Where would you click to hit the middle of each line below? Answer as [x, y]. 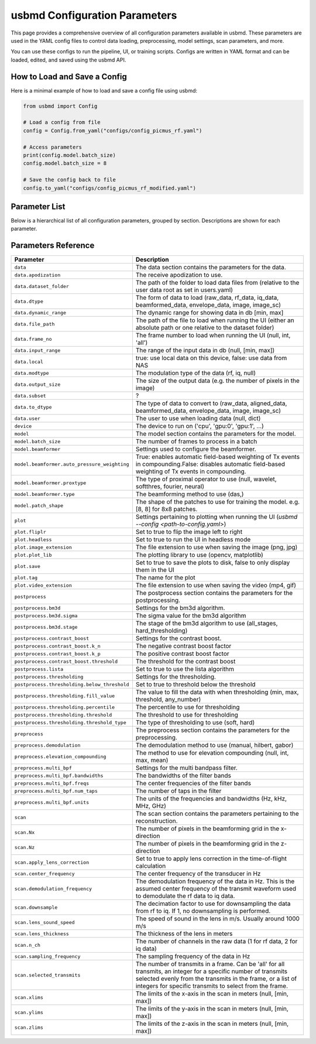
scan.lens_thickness [42, 934]
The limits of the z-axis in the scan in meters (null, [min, [212, 1024]
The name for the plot [165, 578]
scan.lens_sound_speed [45, 922]
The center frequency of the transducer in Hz [198, 874]
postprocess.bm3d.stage [46, 627]
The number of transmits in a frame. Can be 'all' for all [210, 964]
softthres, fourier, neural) [170, 487]
